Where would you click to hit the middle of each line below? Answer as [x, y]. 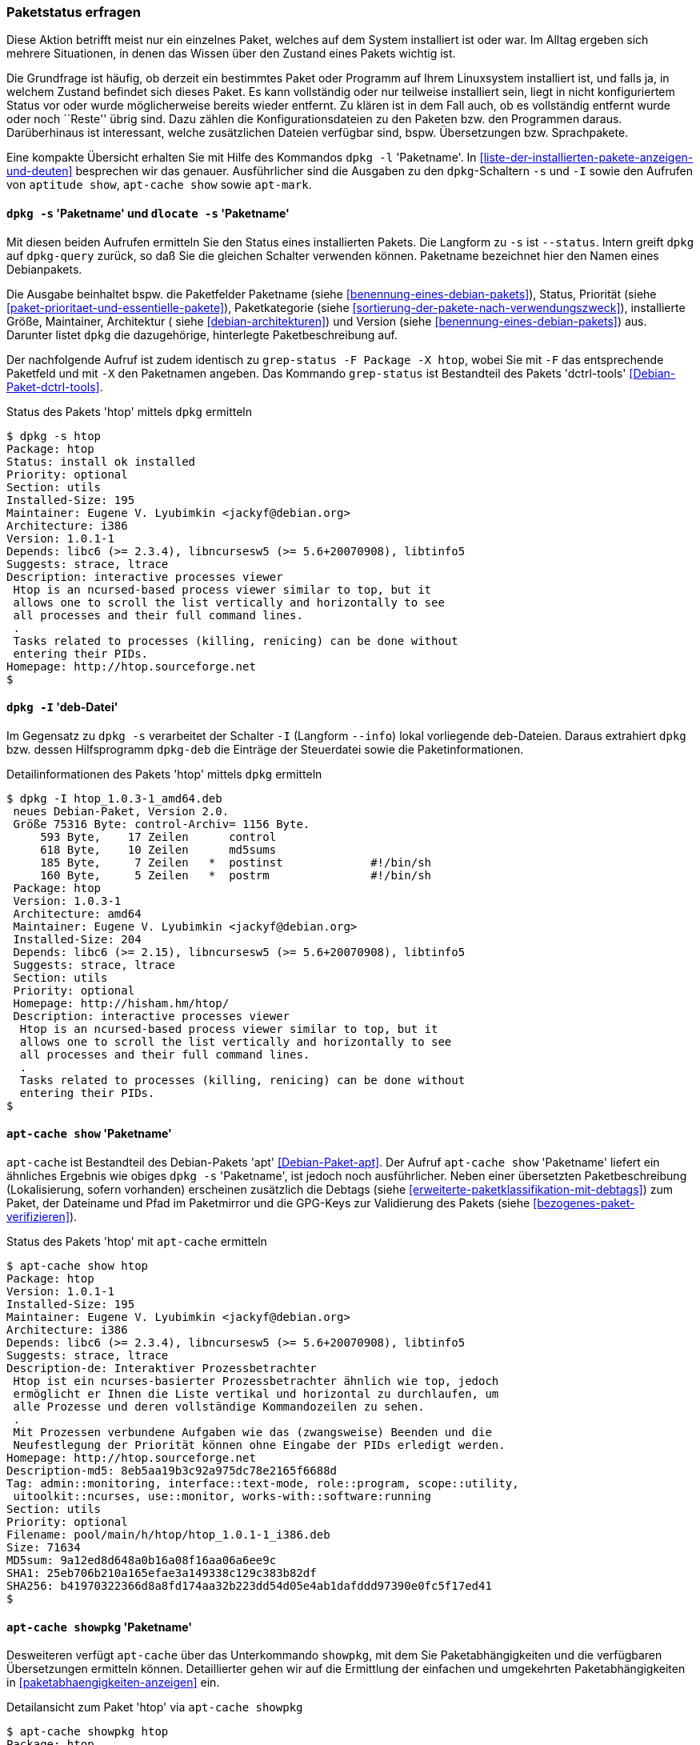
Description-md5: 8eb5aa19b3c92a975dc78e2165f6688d [172, 1471]
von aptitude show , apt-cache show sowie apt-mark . [159, 185]
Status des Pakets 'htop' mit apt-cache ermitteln [137, 1242]
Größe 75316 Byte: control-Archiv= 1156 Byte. [162, 824]
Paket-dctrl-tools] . [55, 386]
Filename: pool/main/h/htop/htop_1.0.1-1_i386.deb [168, 1535]
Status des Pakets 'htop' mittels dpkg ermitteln [130, 411]
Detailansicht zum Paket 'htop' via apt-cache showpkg [155, 1707]
